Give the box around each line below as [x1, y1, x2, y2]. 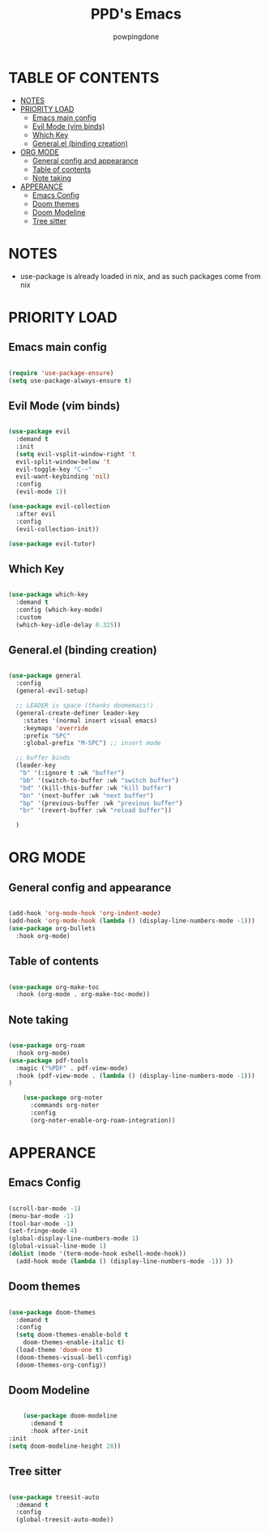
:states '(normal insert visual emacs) [23, 717, 158, 725]
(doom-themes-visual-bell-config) [15, 1353, 132, 1362]
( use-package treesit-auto [8, 1493, 100, 1501]
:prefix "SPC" [23, 731, 70, 740]
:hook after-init [29, 1427, 89, 1436]
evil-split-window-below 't [15, 457, 111, 466]
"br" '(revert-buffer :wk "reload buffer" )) [19, 807, 173, 815]
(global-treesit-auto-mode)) [15, 1516, 114, 1524]
